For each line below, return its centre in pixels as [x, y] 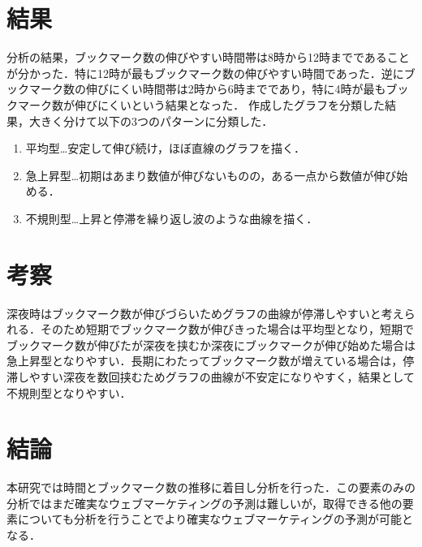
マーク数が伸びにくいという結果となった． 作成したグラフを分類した [201, 104]
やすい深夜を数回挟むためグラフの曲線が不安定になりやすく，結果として [222, 376]
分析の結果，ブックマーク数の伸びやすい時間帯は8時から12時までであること [208, 57]
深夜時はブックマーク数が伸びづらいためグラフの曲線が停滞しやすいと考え [205, 313]
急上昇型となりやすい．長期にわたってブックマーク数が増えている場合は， [205, 361]
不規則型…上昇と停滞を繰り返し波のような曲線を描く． [172, 218]
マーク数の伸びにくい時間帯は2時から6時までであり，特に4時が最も [207, 89]
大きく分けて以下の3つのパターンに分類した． [151, 121]
